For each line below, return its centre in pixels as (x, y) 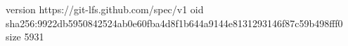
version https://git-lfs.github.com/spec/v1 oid (105, 9)
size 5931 (25, 37)
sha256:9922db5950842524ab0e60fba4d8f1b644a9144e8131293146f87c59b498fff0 (174, 23)
